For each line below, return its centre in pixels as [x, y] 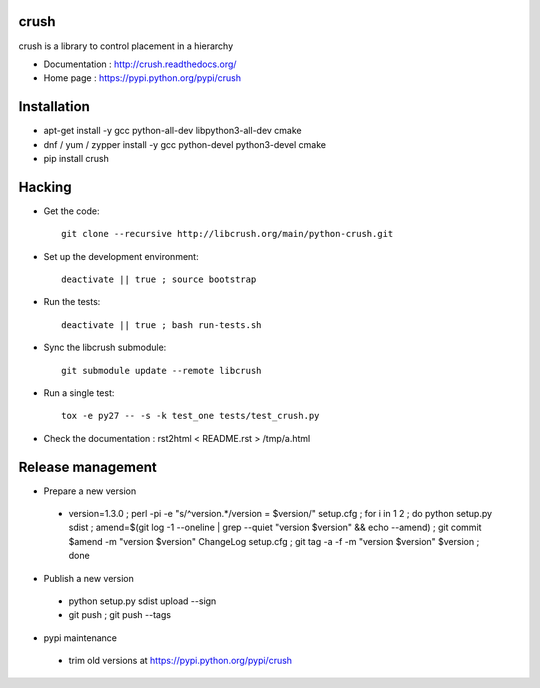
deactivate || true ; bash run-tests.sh [161, 324]
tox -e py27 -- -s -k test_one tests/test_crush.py [190, 416]
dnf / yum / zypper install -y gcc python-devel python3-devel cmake [185, 144]
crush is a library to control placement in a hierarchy [126, 46]
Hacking [45, 186]
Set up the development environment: [121, 256]
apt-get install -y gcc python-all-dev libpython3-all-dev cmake [172, 131]
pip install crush [76, 158]
